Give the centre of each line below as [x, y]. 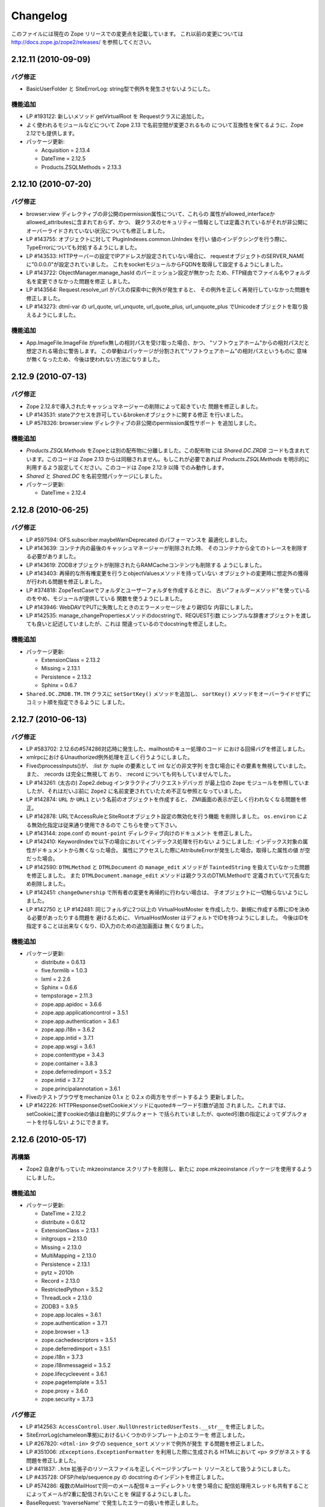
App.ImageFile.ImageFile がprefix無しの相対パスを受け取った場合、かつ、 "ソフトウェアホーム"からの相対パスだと [168, 342]
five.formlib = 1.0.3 [64, 971]
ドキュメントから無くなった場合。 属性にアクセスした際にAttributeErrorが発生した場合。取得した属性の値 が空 [173, 850]
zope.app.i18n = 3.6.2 [68, 1029]
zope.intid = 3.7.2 [63, 1080]
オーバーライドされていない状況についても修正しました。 [97, 231]
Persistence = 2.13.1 [66, 1264]
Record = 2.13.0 [61, 1281]
